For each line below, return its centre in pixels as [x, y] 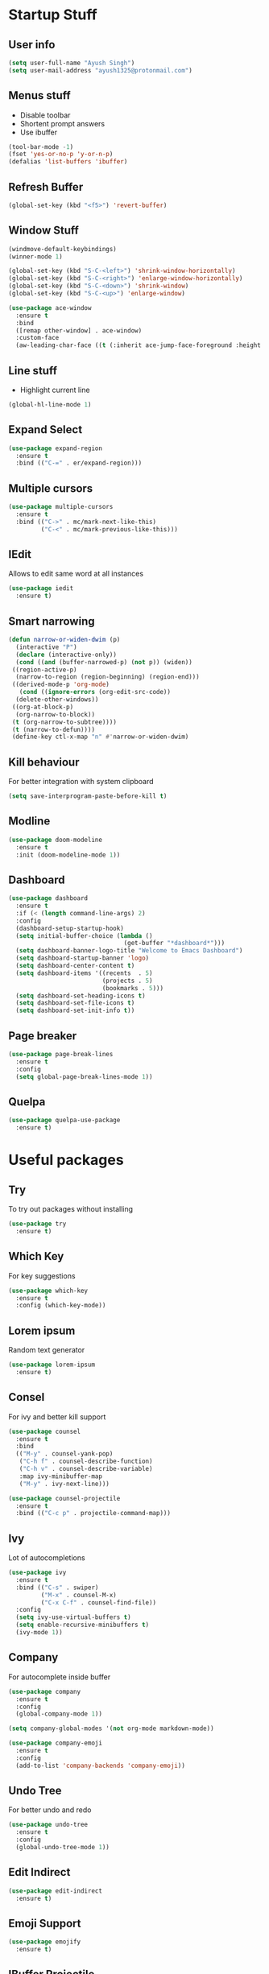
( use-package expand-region [56, 448]
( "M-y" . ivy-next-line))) [64, 1484]
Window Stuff [43, 231]
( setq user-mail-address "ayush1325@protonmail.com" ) [101, 70]
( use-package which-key [48, 1291]
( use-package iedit [41, 588]
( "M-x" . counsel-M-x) [79, 1595]
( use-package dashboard [48, 898]
